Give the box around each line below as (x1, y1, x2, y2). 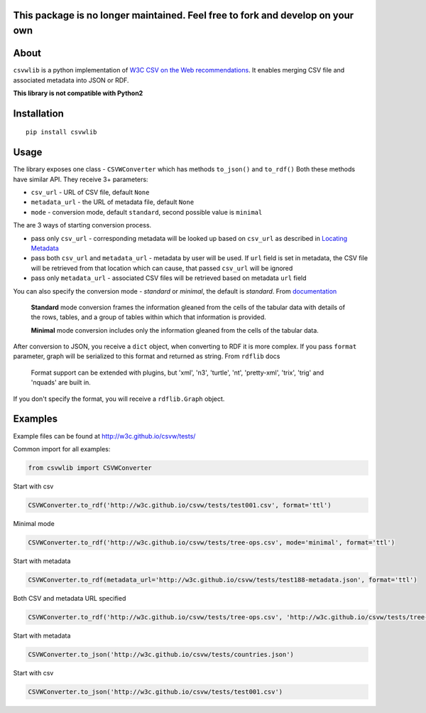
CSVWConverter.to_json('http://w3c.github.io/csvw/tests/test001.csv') (28, 687, 283, 696)
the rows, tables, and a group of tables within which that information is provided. (31, 313, 266, 321)
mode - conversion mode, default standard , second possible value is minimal (31, 208, 263, 216)
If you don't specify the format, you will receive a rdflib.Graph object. (13, 395, 225, 403)
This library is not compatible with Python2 (13, 89, 143, 97)
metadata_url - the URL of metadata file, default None (31, 198, 195, 206)
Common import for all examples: (13, 444, 111, 453)
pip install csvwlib (26, 128, 97, 136)
